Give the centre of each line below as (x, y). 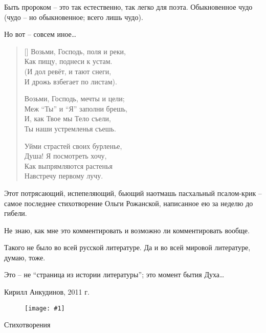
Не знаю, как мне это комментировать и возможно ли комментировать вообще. (127, 230)
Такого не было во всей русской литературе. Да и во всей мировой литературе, (127, 247)
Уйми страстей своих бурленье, (73, 146)
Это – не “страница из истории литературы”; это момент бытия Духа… (114, 274)
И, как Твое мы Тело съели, (68, 118)
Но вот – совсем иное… (40, 34)
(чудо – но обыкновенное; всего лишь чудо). (74, 17)
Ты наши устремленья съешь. (70, 128)
